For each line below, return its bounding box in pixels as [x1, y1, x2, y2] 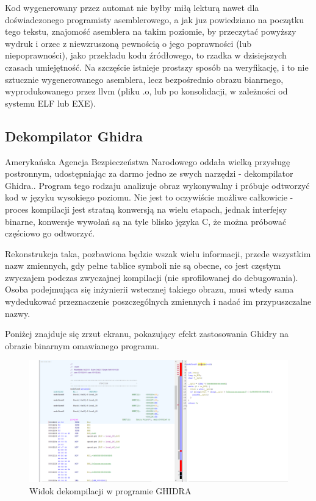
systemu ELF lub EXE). [5, 96, 96, 109]
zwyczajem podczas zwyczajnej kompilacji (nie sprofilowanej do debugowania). [5, 271, 298, 283]
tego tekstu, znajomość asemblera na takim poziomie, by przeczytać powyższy [5, 25, 296, 38]
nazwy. [5, 307, 31, 319]
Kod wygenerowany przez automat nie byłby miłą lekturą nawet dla [5, 1, 259, 13]
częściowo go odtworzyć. [5, 227, 95, 240]
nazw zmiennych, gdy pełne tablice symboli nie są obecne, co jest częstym [5, 259, 281, 272]
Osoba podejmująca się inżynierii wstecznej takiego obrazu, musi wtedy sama [5, 283, 294, 296]
